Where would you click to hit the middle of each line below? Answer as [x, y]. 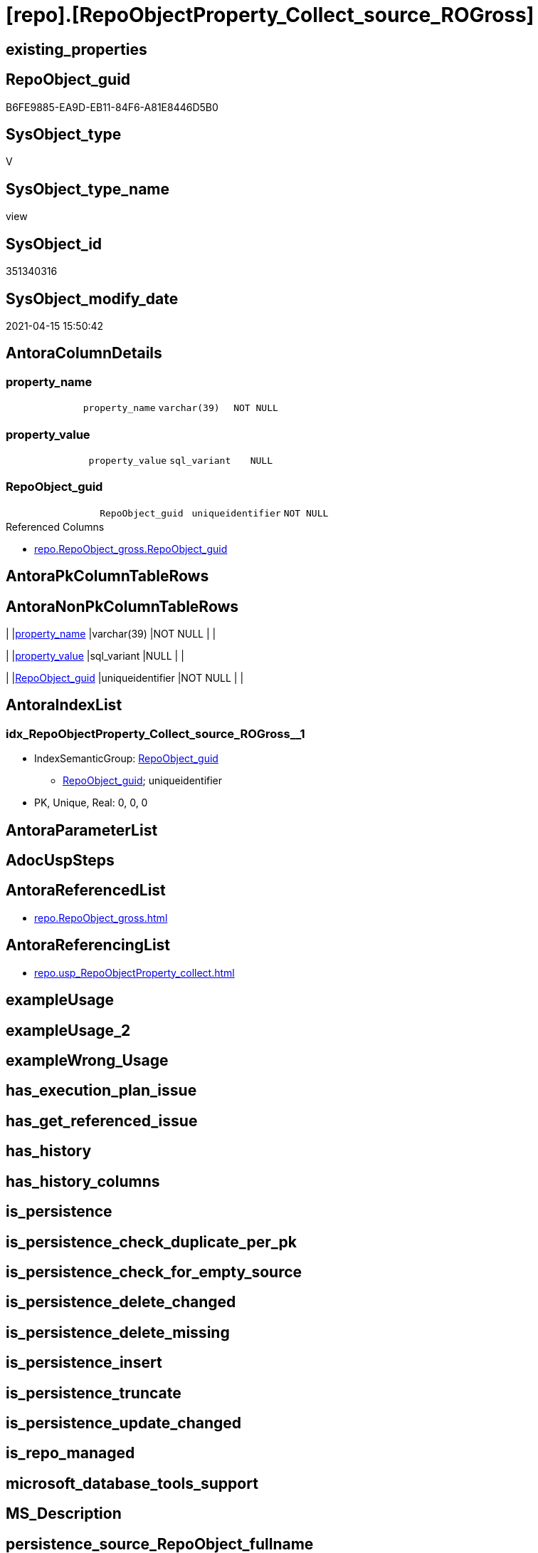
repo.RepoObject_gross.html [101, 918]
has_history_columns [83, 1181]
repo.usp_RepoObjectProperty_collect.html [134, 972]
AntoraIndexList [64, 705]
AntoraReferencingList [88, 945]
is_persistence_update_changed [124, 1423]
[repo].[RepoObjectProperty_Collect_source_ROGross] [270, 15]
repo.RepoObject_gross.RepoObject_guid [131, 549]
